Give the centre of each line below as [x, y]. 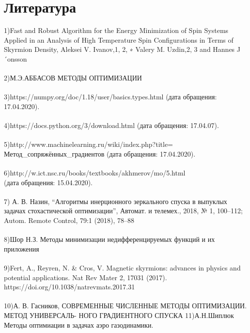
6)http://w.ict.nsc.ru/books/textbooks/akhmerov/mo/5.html [95, 173]
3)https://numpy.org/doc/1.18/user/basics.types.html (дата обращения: [110, 97]
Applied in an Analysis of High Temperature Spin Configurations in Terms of [119, 40]
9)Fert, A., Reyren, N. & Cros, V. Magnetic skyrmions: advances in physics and [122, 267]
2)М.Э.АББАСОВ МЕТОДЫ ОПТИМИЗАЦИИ [73, 78]
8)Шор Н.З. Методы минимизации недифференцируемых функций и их [109, 239]
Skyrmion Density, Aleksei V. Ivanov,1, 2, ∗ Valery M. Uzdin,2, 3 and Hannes [119, 49]
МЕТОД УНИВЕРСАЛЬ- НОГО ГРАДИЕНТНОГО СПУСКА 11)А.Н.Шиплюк [119, 315]
